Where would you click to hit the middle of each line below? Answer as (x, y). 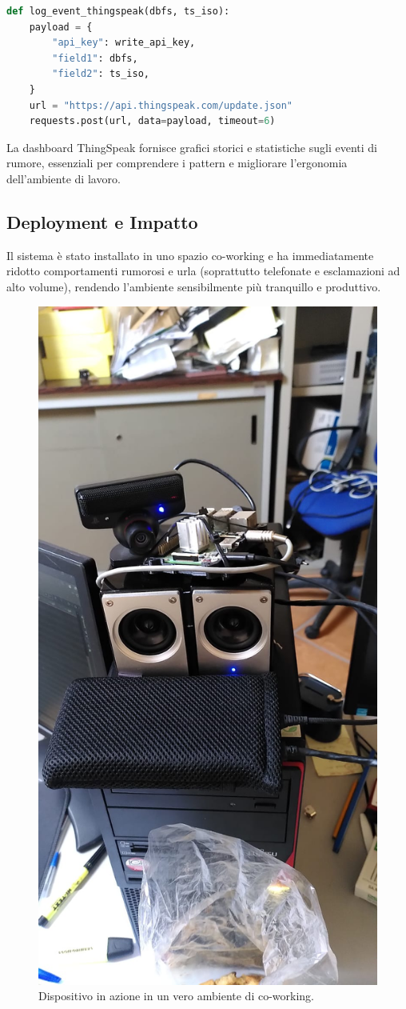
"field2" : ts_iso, (101, 74)
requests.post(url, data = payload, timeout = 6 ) (152, 121)
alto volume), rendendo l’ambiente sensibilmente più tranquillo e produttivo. (194, 286)
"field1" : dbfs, (95, 58)
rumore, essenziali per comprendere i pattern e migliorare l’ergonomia (177, 163)
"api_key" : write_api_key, (124, 43)
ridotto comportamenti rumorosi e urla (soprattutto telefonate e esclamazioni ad (203, 271)
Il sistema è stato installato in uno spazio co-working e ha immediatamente (190, 255)
